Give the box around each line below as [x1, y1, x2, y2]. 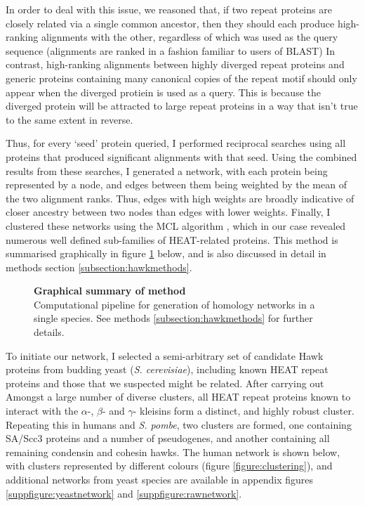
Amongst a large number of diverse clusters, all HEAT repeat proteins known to [6, 389, 351, 404]
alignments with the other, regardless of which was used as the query [41, 30, 338, 44]
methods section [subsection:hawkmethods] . [6, 259, 192, 274]
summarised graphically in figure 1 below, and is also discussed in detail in [6, 246, 326, 261]
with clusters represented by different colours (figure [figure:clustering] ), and [6, 458, 333, 473]
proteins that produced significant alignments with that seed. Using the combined [6, 149, 357, 164]
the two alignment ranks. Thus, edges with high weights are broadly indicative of [6, 190, 354, 205]
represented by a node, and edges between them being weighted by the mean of [6, 177, 347, 192]
